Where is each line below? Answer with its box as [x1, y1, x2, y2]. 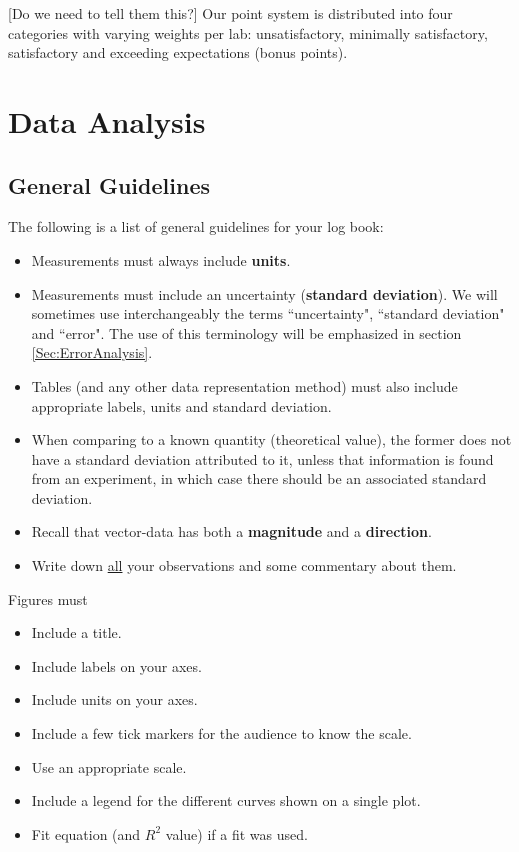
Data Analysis [8, 100, 206, 141]
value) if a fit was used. [165, 823, 308, 844]
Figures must [8, 588, 88, 609]
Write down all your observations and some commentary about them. [31, 555, 457, 576]
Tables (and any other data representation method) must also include [31, 375, 458, 396]
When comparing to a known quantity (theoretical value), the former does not [31, 429, 512, 450]
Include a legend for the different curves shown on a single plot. [31, 790, 421, 811]
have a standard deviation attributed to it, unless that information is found [31, 448, 494, 469]
